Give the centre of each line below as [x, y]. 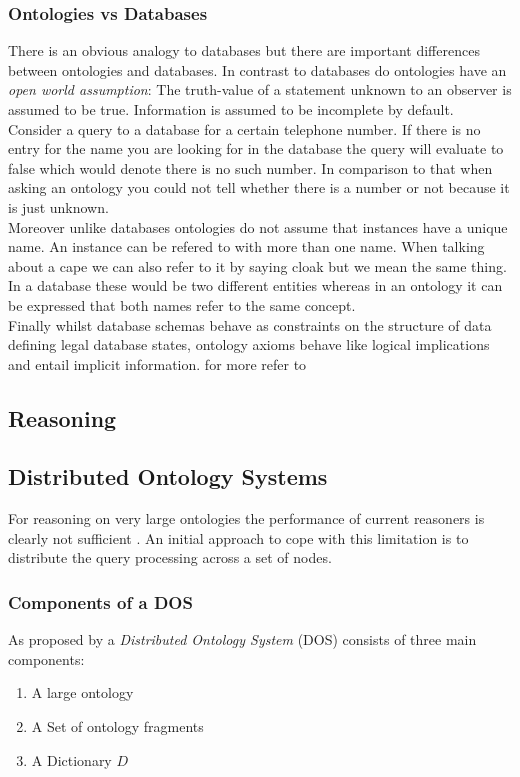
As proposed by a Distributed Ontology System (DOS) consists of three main [242, 639]
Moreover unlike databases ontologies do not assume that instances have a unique [258, 226]
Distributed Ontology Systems [168, 476]
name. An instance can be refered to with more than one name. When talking [246, 246]
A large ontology [82, 692]
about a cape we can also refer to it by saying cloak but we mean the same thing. [257, 265]
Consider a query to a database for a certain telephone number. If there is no [244, 128]
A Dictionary [71, 759]
